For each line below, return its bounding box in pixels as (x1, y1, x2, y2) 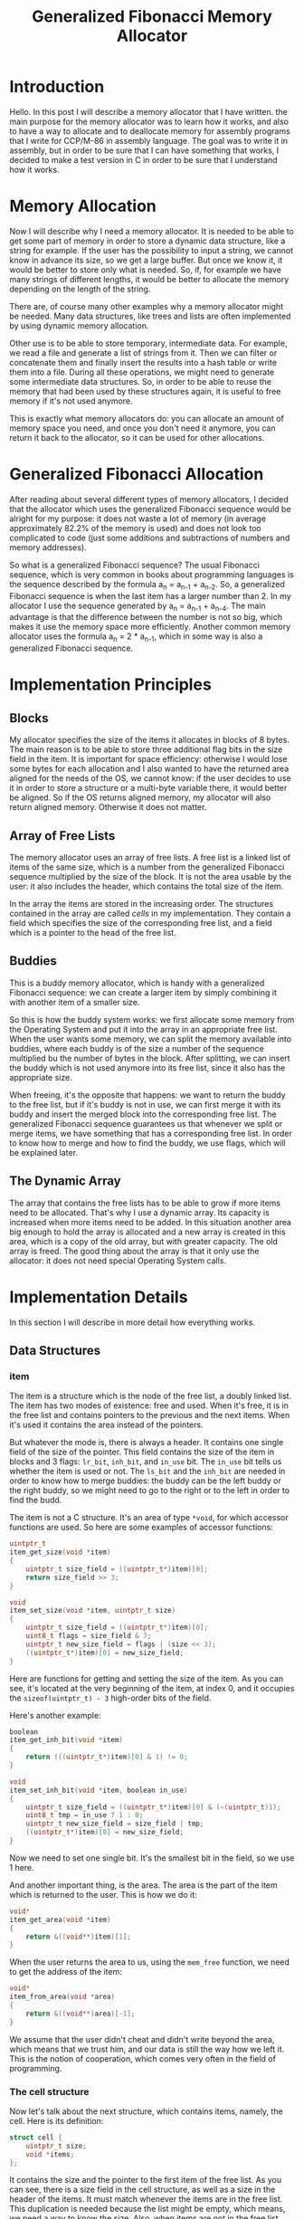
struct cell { (9, 2133, 63, 2142)
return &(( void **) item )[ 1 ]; (25, 1932, 131, 1941)
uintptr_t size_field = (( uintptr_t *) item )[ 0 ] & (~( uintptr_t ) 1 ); (25, 1803, 281, 1812)
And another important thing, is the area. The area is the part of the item (9, 1880, 278, 1890)
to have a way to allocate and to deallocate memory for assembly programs (9, 125, 291, 137)
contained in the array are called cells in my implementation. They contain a (9, 908, 291, 919)
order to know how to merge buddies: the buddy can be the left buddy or (9, 1475, 282, 1486)
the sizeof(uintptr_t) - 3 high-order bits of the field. (9, 1692, 212, 1703)
